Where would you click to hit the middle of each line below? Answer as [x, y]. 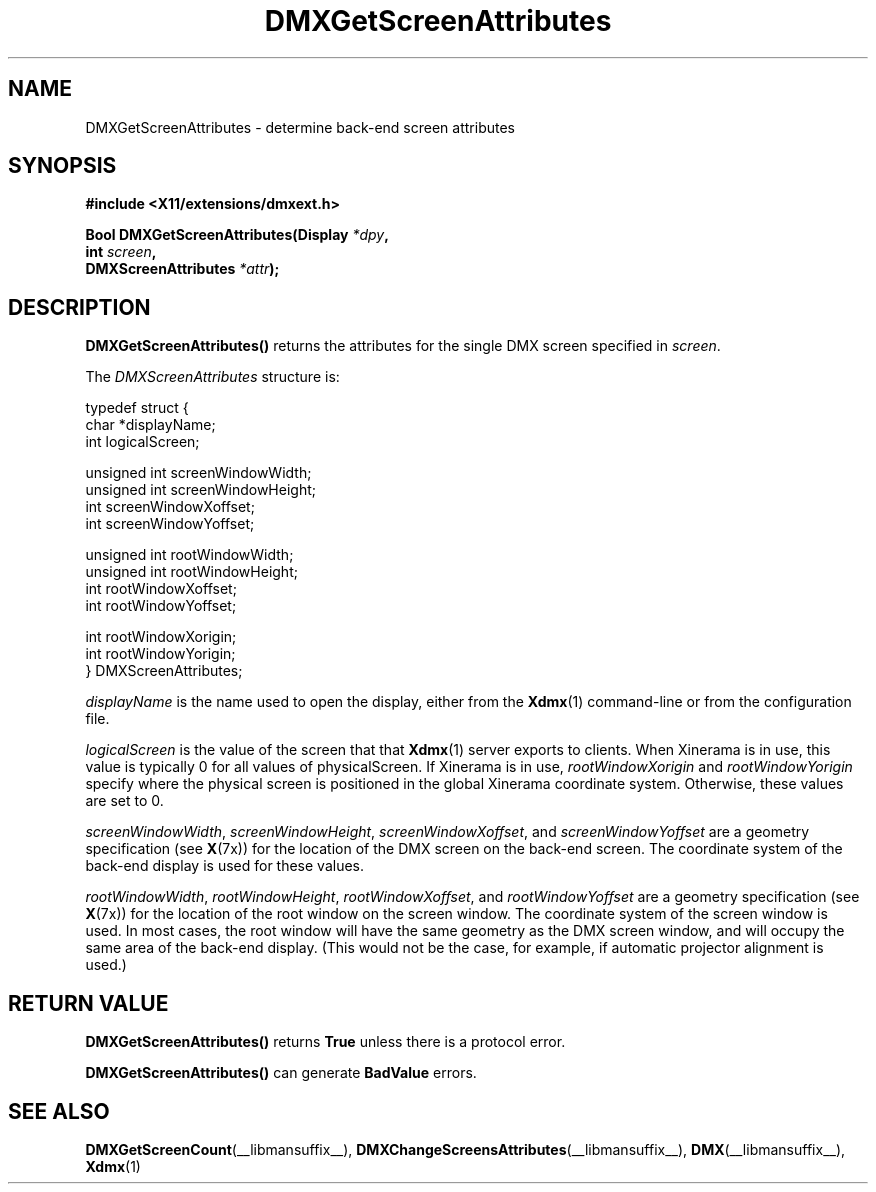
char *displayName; [150, 425]
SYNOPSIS [62, 166]
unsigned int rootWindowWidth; [189, 555]
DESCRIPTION [79, 307]
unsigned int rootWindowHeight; [191, 572]
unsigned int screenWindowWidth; [198, 473]
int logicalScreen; [142, 442]
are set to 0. [124, 801]
